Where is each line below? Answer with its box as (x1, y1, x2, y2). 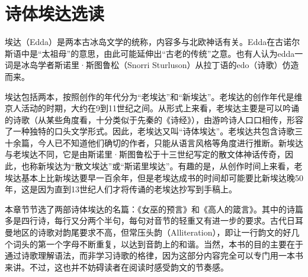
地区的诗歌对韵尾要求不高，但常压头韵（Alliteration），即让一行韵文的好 (12, 226, 291, 239)
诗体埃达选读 (5, 1, 105, 25)
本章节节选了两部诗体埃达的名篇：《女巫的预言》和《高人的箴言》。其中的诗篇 (5, 202, 303, 215)
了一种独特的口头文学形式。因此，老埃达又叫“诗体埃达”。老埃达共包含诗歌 (5, 125, 295, 137)
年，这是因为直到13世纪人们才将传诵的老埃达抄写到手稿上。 (5, 183, 237, 195)
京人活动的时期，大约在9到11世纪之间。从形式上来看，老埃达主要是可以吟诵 (5, 102, 299, 114)
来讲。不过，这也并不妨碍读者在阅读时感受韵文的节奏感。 (5, 260, 229, 273)
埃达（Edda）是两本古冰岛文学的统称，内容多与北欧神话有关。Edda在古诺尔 (5, 36, 300, 48)
